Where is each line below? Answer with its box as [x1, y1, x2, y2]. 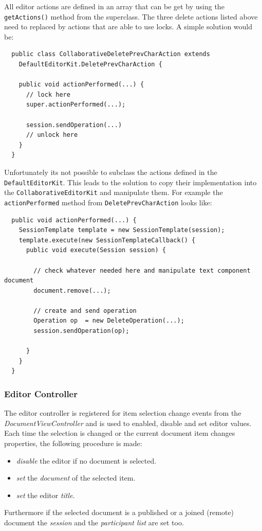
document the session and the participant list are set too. [4, 517, 184, 527]
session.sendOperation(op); [33, 327, 129, 335]
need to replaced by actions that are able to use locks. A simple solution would [4, 21, 253, 32]
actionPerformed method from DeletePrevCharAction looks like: [4, 197, 212, 207]
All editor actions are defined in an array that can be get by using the [4, 1, 224, 11]
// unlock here [26, 131, 78, 139]
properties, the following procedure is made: [4, 438, 142, 449]
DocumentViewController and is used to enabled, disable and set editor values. [4, 417, 252, 428]
